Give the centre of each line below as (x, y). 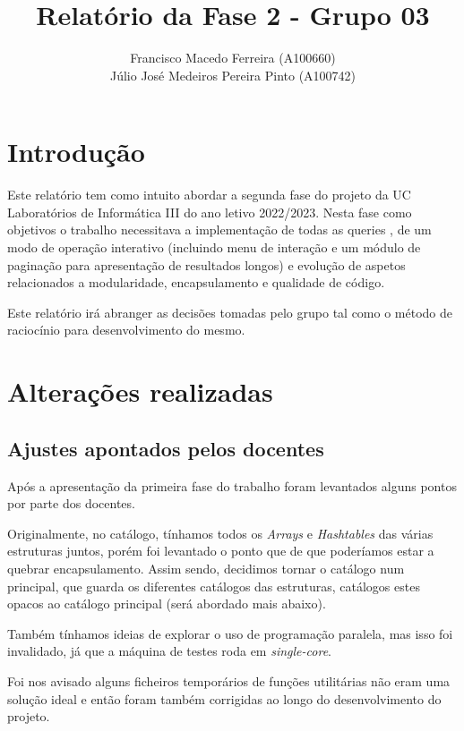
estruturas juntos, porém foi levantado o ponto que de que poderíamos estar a (221, 551)
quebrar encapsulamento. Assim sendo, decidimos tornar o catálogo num (206, 568)
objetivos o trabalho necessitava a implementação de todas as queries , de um (219, 229)
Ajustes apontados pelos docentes (166, 448)
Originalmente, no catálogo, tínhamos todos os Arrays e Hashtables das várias (220, 533)
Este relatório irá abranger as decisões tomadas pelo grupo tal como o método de (230, 312)
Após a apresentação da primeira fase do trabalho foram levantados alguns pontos (232, 485)
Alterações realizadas (140, 391)
